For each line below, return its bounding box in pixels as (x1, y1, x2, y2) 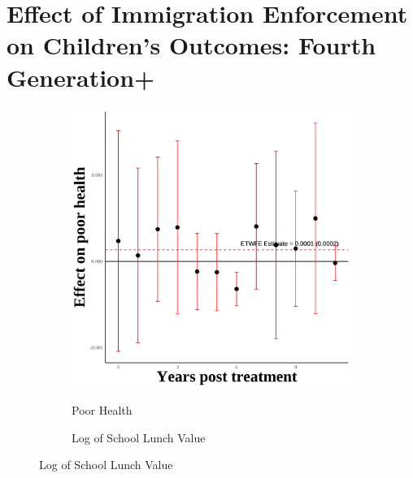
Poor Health (72, 402, 133, 419)
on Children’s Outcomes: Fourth (7, 28, 376, 62)
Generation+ (7, 60, 155, 93)
